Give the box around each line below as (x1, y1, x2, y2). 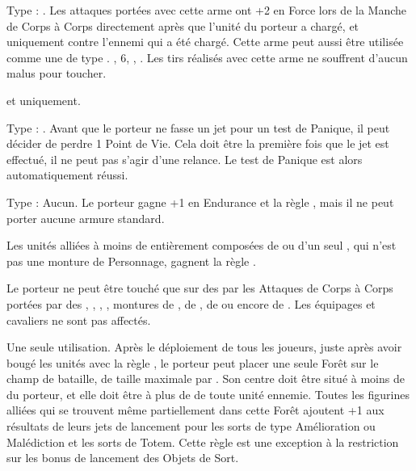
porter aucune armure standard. (6, 209, 165, 226)
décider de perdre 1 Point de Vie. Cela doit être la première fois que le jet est (6, 135, 389, 152)
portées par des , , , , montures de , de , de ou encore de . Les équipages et (6, 295, 376, 312)
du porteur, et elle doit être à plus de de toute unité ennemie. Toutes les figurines (6, 385, 410, 402)
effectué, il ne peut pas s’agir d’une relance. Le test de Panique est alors (6, 150, 363, 167)
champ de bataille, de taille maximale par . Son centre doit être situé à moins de (6, 370, 405, 387)
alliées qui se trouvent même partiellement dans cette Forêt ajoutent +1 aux (6, 402, 384, 418)
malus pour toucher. (6, 65, 107, 82)
